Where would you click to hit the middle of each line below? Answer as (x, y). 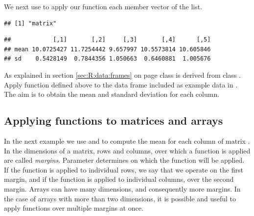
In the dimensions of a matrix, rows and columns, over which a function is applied (127, 150)
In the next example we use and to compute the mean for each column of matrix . (127, 140)
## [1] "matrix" (30, 23)
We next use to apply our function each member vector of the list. (103, 6)
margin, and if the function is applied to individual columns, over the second (119, 179)
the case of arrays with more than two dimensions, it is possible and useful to (120, 198)
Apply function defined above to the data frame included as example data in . (121, 84)
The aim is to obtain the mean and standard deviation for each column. (112, 94)
